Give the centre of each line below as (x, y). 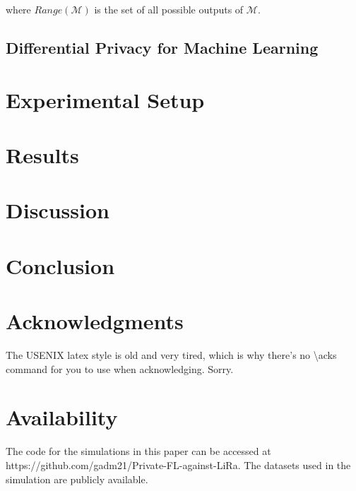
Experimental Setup (105, 99)
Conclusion (60, 265)
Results (42, 154)
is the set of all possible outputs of (169, 9)
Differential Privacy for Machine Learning (162, 47)
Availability (62, 417)
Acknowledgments (95, 321)
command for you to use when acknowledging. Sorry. (120, 368)
